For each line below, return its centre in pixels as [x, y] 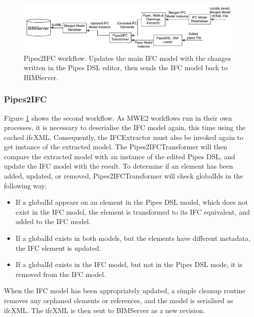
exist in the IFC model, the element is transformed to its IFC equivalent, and [133, 211]
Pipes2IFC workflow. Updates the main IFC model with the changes [127, 58]
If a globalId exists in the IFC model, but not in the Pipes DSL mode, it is [129, 264]
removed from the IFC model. [61, 274]
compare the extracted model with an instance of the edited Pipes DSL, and [120, 156]
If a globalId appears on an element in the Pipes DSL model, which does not [132, 202]
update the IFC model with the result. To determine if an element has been [119, 166]
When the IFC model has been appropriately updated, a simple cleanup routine [125, 291]
